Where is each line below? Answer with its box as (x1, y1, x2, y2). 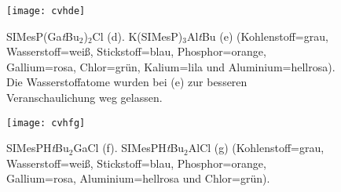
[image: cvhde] (6, 5, 86, 16)
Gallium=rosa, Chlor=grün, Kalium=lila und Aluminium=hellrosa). (6, 58, 335, 74)
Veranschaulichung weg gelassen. (6, 89, 163, 106)
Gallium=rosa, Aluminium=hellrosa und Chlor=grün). (6, 170, 270, 187)
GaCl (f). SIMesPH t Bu (73, 139, 185, 156)
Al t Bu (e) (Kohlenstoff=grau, (186, 27, 328, 44)
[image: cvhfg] (6, 117, 86, 129)
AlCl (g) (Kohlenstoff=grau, (188, 139, 324, 156)
